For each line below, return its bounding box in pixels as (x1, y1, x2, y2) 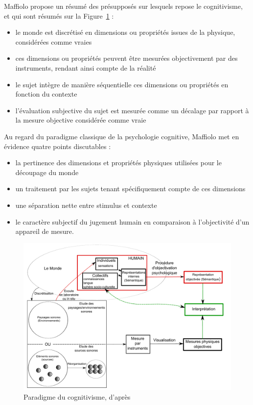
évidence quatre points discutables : (4, 141, 111, 151)
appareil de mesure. (15, 226, 74, 236)
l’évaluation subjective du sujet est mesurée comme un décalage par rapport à (15, 105, 249, 115)
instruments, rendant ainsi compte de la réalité (15, 62, 156, 73)
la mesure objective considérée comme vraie (15, 115, 146, 125)
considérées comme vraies (15, 36, 92, 47)
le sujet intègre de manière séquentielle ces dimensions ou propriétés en (15, 79, 229, 89)
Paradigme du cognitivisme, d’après (23, 392, 131, 402)
